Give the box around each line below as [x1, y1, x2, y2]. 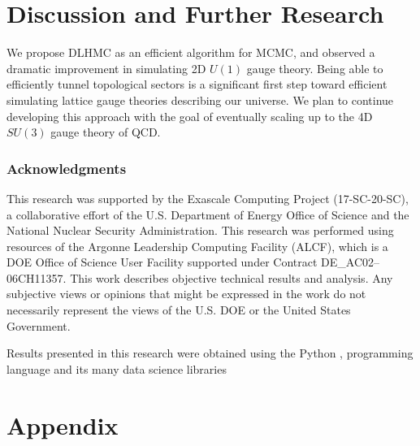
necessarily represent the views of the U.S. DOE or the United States [6, 301, 351, 318]
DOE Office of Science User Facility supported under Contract [6, 253, 318, 271]
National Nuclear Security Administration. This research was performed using [6, 222, 394, 239]
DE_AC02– [321, 253, 380, 271]
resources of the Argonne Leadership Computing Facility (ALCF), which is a [6, 237, 388, 254]
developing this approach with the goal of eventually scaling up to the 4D [6, 107, 373, 124]
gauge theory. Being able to [246, 59, 383, 76]
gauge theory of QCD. [50, 123, 161, 141]
